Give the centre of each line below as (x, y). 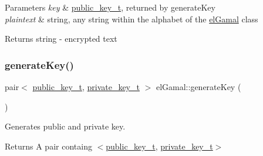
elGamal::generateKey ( (198, 87)
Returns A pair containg (48, 146)
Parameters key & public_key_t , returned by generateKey (110, 7)
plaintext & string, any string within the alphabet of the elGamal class (131, 19)
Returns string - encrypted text (61, 39)
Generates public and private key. (65, 126)
